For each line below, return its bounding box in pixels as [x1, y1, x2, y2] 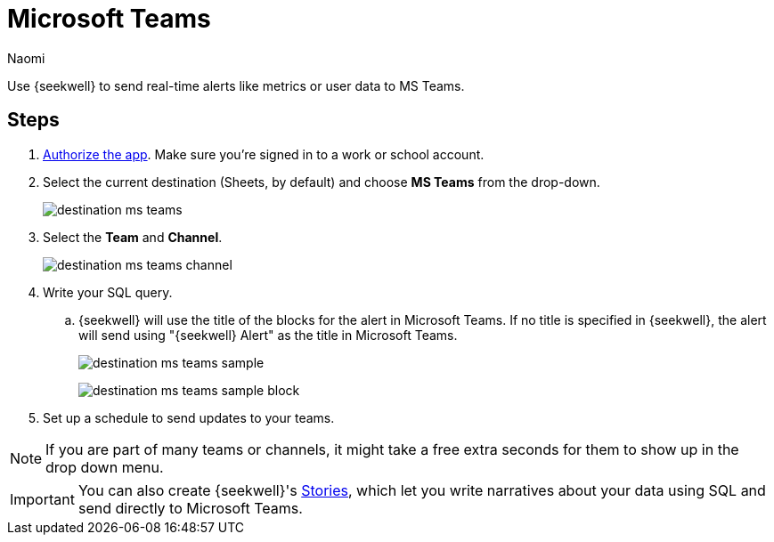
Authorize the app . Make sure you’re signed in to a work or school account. [43, 146, 485, 162]
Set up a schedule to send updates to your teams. [43, 409, 335, 425]
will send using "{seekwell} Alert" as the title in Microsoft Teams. [78, 327, 458, 343]
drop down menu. [45, 457, 164, 476]
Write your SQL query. [43, 284, 173, 300]
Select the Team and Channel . [43, 229, 223, 245]
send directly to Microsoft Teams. [77, 498, 303, 517]
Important [10, 489, 75, 508]
